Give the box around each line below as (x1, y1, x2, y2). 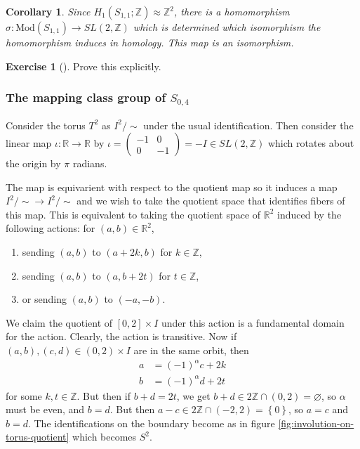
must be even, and (6, 402, 85, 417)
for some (6, 388, 42, 403)
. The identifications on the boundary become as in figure (27, 415, 275, 430)
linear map (6, 136, 52, 150)
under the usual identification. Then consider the (143, 117, 354, 132)
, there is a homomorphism (174, 4, 290, 18)
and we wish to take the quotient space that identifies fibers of (76, 193, 345, 208)
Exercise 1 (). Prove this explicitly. (6, 58, 161, 73)
